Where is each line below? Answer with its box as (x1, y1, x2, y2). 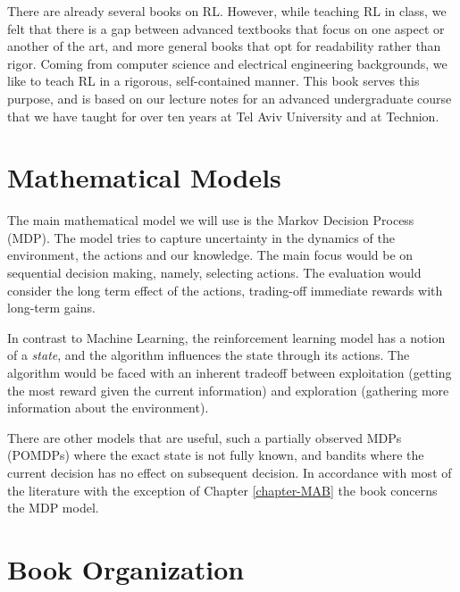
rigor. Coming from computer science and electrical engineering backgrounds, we (7, 54, 447, 72)
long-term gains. (7, 298, 96, 317)
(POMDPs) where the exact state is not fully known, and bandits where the (7, 446, 424, 464)
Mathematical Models (7, 159, 281, 196)
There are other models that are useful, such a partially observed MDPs (7, 428, 402, 446)
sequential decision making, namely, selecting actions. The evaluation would (7, 263, 422, 282)
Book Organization (7, 550, 245, 587)
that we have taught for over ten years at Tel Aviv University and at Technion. (7, 106, 439, 125)
